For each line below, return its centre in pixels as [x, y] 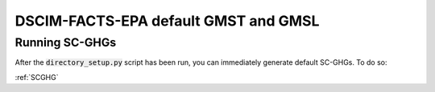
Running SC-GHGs [66, 42]
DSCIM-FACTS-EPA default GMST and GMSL [167, 21]
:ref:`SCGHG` [37, 77]
